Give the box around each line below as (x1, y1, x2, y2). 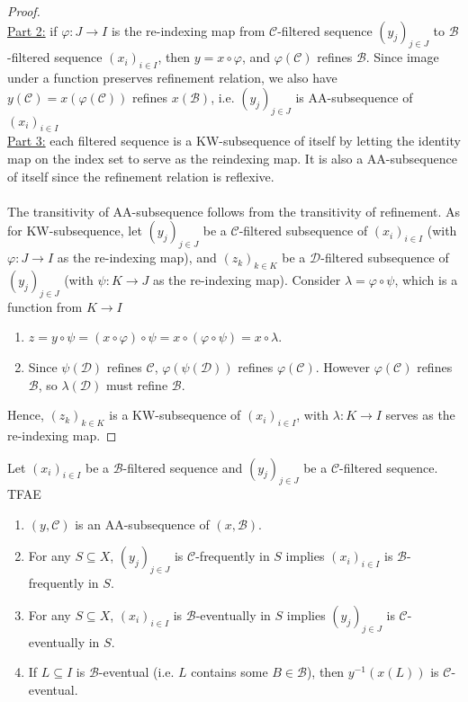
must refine (105, 375, 168, 394)
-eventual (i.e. (98, 662, 175, 681)
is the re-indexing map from (111, 21, 265, 40)
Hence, (7, 405, 44, 424)
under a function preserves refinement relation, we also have (7, 68, 337, 87)
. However (315, 357, 371, 376)
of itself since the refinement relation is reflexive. (7, 166, 274, 185)
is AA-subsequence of (295, 87, 413, 106)
